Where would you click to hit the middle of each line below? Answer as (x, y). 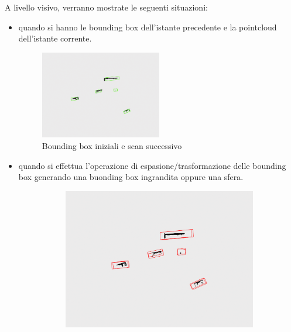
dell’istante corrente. (55, 38)
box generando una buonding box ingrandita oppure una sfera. (131, 177)
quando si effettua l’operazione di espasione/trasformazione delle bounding (152, 165)
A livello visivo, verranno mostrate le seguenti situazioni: (106, 7)
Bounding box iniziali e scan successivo (112, 146)
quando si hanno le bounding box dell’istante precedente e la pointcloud (148, 27)
